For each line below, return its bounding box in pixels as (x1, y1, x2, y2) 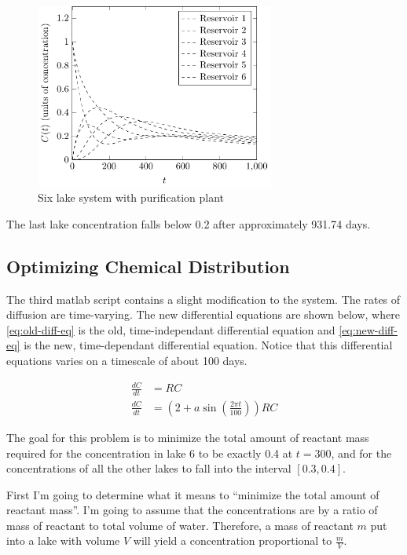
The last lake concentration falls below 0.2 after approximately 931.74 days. (6, 215, 371, 232)
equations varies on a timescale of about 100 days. (6, 352, 247, 368)
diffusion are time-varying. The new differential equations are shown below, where (6, 306, 400, 323)
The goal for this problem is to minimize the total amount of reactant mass (6, 429, 369, 445)
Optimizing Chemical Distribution (6, 254, 290, 278)
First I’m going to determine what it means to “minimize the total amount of (6, 486, 379, 502)
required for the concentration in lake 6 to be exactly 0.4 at (6, 444, 293, 461)
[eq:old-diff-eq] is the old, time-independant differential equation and (6, 321, 335, 338)
